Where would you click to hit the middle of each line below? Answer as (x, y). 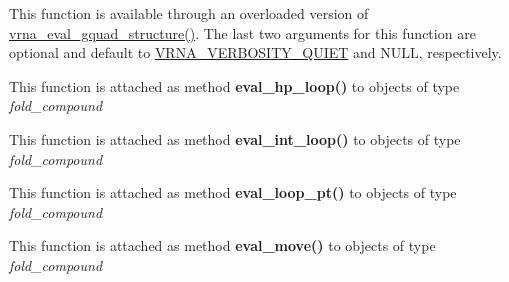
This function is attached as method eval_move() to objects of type (222, 245)
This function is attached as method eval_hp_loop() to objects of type (234, 85)
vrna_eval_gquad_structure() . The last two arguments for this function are (242, 32)
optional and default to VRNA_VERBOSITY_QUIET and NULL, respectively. (255, 52)
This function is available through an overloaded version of (189, 13)
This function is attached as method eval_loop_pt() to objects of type (233, 192)
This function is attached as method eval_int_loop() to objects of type (235, 138)
